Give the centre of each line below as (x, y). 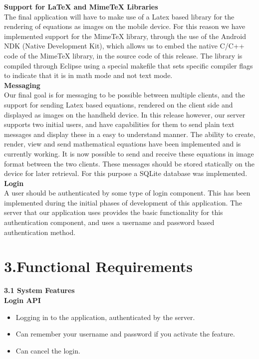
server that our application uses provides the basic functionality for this (114, 212)
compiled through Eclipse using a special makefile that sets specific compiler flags (129, 65)
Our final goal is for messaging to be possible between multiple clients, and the (125, 95)
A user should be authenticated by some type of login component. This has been (127, 193)
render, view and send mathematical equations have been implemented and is (123, 144)
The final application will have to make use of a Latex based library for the (119, 16)
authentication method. (40, 232)
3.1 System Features (39, 290)
